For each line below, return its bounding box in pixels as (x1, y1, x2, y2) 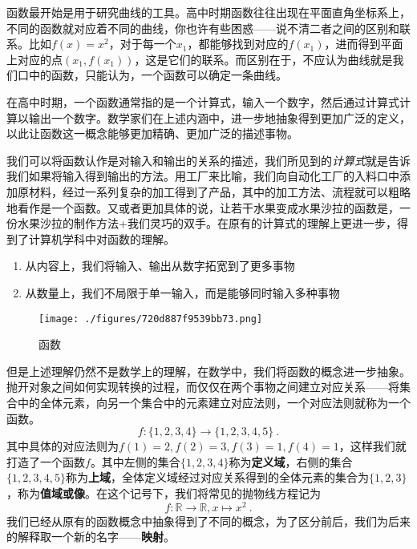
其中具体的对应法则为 (6, 438, 119, 454)
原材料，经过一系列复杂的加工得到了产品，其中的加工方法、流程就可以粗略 (17, 183, 411, 200)
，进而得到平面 (324, 35, 403, 52)
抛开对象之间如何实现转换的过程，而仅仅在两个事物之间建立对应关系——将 (6, 378, 399, 395)
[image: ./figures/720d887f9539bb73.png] (38, 313, 263, 325)
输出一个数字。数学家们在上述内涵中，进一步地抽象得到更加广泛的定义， (28, 109, 411, 126)
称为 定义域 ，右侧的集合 (229, 453, 353, 470)
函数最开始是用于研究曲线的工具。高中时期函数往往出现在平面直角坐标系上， (6, 4, 411, 20)
